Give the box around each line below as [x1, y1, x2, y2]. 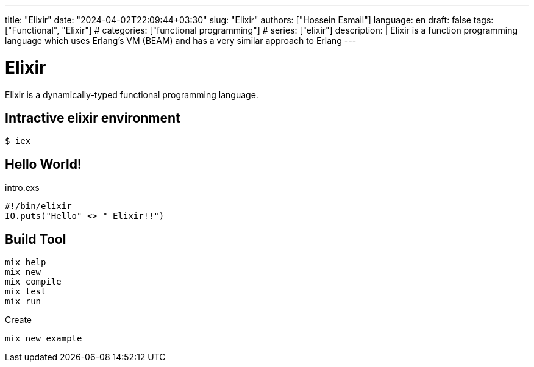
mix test [5, 287, 46, 297]
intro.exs [5, 182, 40, 193]
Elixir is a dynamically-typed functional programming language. [5, 89, 258, 100]
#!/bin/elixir [5, 201, 72, 212]
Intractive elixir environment [5, 110, 180, 126]
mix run [5, 296, 41, 307]
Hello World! [5, 156, 82, 172]
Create [5, 315, 32, 326]
